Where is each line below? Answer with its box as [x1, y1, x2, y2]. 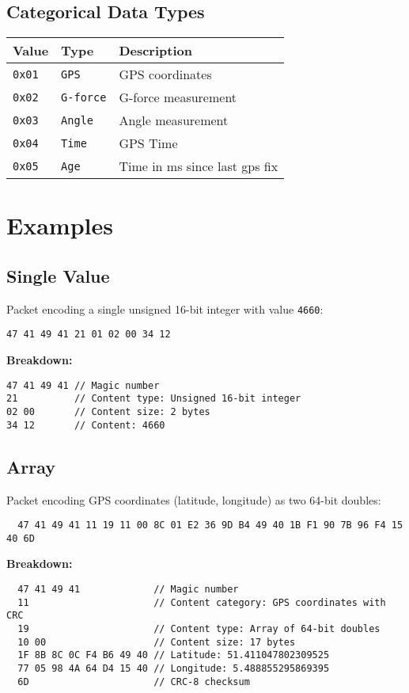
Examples [6, 209, 113, 242]
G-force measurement [119, 88, 237, 107]
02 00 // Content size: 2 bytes [6, 406, 210, 417]
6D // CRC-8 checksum [17, 676, 250, 687]
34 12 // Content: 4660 [6, 419, 165, 431]
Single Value [6, 263, 110, 287]
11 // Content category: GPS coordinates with [17, 596, 386, 608]
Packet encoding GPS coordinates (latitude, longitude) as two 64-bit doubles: [6, 491, 381, 508]
